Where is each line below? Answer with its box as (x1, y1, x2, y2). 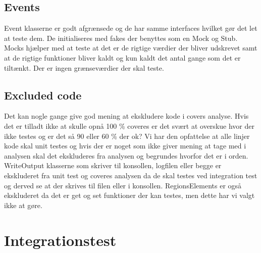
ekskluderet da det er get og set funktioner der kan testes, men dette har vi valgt (4, 190, 255, 200)
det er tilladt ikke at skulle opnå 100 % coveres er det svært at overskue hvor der (4, 120, 254, 131)
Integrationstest (4, 229, 117, 250)
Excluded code (4, 87, 82, 103)
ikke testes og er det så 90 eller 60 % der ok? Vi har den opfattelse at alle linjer (4, 130, 250, 141)
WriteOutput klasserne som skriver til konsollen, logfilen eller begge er (4, 160, 222, 171)
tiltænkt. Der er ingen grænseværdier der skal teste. (4, 62, 164, 73)
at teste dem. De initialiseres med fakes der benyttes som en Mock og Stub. (4, 32, 238, 43)
